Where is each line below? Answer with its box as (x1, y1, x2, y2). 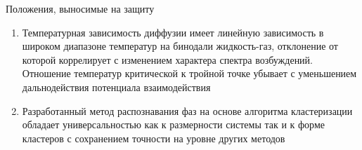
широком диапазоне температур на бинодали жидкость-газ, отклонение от (22, 39, 338, 53)
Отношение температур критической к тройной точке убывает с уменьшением (22, 66, 357, 81)
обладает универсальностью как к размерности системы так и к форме (22, 117, 325, 132)
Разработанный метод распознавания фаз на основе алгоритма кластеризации (22, 103, 353, 118)
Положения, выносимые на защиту (6, 1, 155, 15)
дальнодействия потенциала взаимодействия (22, 79, 211, 94)
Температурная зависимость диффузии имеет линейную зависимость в (22, 25, 324, 39)
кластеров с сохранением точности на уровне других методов (22, 130, 285, 145)
